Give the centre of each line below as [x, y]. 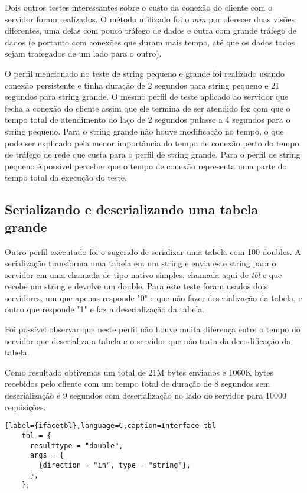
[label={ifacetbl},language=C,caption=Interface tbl [110, 426]
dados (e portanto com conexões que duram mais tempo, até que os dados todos [150, 42]
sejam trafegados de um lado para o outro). [83, 53]
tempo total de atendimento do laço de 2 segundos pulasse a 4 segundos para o [148, 120]
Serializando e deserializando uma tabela [132, 209]
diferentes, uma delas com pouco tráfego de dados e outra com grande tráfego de [151, 30]
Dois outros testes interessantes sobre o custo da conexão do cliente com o [139, 7]
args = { [47, 456]
